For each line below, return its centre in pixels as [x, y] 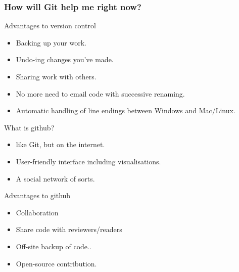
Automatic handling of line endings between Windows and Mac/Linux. [126, 110]
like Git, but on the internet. [60, 144]
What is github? [29, 127]
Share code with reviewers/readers [69, 229]
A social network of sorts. [55, 178]
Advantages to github [37, 195]
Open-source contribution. [56, 263]
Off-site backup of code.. [54, 246]
